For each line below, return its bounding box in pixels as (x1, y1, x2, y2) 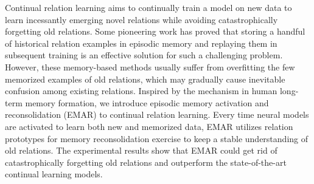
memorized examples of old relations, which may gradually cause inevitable (5, 72, 285, 85)
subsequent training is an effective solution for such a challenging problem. (5, 49, 283, 61)
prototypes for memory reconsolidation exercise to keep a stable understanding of (5, 132, 309, 145)
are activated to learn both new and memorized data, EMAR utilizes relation (5, 120, 293, 132)
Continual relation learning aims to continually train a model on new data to (5, 1, 292, 13)
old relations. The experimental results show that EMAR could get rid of (5, 144, 277, 157)
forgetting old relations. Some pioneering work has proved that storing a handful (5, 25, 305, 38)
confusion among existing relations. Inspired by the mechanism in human (5, 84, 277, 97)
